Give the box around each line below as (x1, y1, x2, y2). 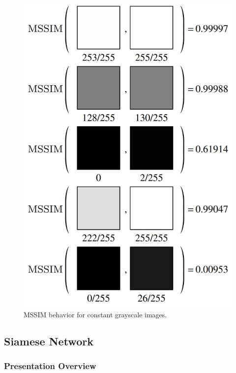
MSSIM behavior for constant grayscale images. (24, 309, 167, 320)
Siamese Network (4, 334, 93, 349)
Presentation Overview (4, 359, 96, 372)
